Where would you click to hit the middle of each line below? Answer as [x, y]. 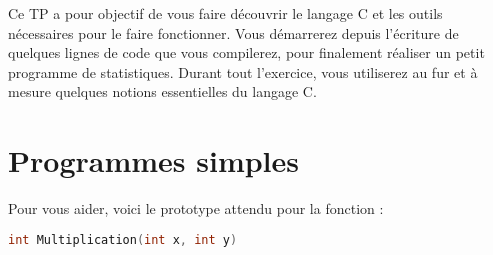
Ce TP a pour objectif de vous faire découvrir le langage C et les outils [225, 13]
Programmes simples [154, 160]
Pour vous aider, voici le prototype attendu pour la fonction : [196, 208]
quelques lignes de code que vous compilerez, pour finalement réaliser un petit [246, 52]
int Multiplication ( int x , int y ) [123, 239]
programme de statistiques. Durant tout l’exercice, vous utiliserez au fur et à [243, 71]
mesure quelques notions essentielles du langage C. [162, 91]
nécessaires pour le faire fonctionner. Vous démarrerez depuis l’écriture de [233, 32]
